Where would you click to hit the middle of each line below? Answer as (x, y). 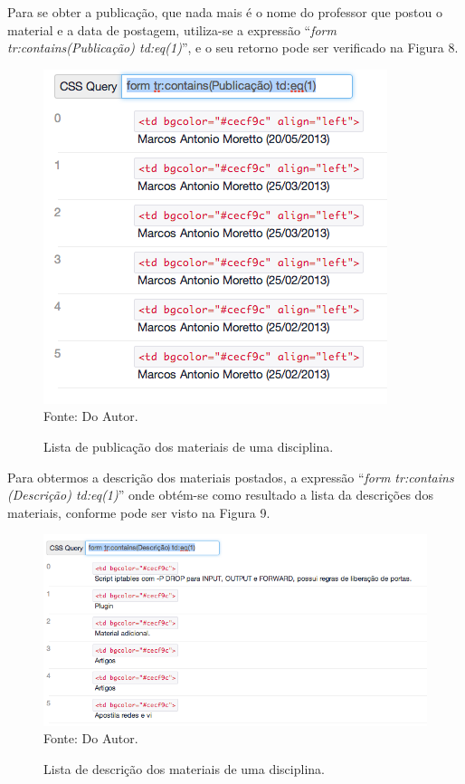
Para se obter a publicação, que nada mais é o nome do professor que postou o (225, 12)
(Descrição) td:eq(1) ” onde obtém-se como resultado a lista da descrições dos (220, 495)
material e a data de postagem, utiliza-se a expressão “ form (172, 29)
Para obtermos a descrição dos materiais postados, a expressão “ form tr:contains (231, 477)
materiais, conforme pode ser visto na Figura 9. (139, 512)
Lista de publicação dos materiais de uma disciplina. (189, 446)
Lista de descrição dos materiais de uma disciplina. (184, 768)
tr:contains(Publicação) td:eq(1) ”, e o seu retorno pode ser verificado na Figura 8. (233, 48)
